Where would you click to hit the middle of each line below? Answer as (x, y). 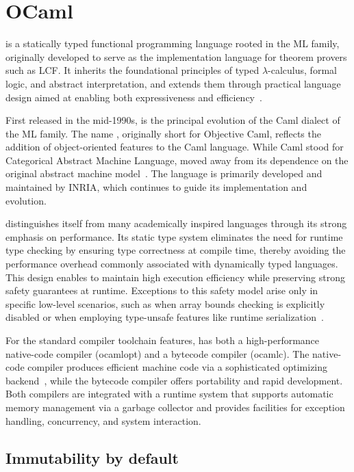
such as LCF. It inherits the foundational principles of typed (132, 70)
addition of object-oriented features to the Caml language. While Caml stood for (175, 147)
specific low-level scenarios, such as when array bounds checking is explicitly (165, 303)
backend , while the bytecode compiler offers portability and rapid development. (174, 380)
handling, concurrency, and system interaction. (103, 420)
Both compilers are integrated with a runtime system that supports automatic (169, 394)
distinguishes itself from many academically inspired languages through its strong (176, 223)
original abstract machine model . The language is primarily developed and (164, 173)
